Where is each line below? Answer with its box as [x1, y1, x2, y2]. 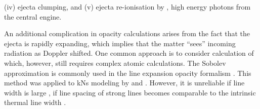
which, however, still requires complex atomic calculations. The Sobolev [4, 57, 226, 68]
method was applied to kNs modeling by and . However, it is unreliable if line [4, 77, 245, 88]
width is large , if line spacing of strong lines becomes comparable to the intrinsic [4, 87, 256, 97]
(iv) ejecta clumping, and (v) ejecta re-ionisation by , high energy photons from [4, 2, 251, 12]
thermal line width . [4, 97, 66, 107]
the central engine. [4, 11, 62, 22]
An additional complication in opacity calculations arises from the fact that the [4, 28, 250, 39]
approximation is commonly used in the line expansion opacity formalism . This [4, 67, 251, 78]
